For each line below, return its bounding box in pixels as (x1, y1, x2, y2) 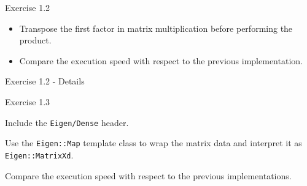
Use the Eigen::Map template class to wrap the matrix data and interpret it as (5, 136, 302, 149)
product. (19, 34, 52, 46)
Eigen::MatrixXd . (5, 148, 74, 161)
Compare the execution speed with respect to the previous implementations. (5, 169, 292, 182)
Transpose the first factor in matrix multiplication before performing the (19, 21, 293, 34)
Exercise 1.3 (5, 95, 50, 108)
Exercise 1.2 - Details (5, 75, 85, 87)
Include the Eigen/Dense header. (5, 116, 129, 128)
